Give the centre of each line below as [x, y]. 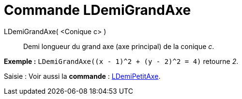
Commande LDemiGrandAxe [98, 10]
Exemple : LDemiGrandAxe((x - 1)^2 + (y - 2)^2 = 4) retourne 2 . [121, 61]
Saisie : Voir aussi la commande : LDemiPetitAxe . [82, 76]
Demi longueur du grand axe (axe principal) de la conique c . [119, 46]
